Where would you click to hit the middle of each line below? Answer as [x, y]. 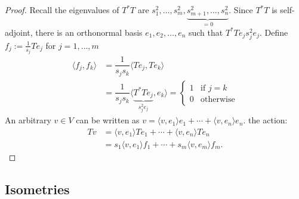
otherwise [218, 99]
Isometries [37, 189]
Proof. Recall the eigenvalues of [62, 10]
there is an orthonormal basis [89, 32]
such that [206, 32]
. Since [241, 10]
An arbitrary [28, 120]
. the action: [265, 120]
